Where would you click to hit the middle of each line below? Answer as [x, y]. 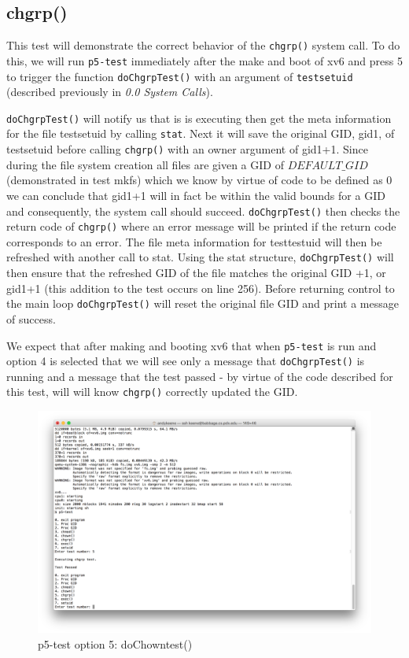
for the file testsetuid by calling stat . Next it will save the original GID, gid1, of [201, 133]
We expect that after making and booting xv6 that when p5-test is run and [192, 345]
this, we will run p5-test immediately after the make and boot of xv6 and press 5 [204, 60]
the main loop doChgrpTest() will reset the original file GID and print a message [203, 303]
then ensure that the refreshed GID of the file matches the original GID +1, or [196, 273]
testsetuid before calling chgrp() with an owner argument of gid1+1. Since [187, 149]
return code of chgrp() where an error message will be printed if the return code [201, 226]
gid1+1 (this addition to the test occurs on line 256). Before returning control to [201, 288]
